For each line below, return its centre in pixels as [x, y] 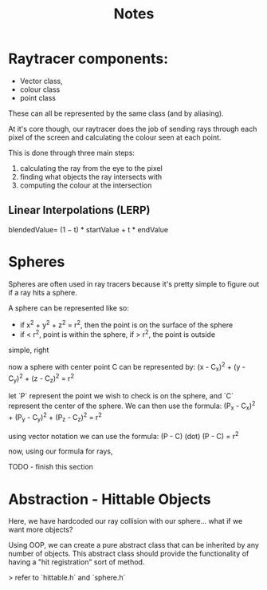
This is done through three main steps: [72, 152]
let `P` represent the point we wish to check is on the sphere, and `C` [121, 395]
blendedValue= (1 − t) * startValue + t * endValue [88, 229]
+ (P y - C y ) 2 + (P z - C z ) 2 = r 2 [55, 418]
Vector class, [41, 81]
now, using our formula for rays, [61, 451]
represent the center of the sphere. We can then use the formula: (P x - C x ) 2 [132, 406]
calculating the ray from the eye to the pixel [91, 168]
